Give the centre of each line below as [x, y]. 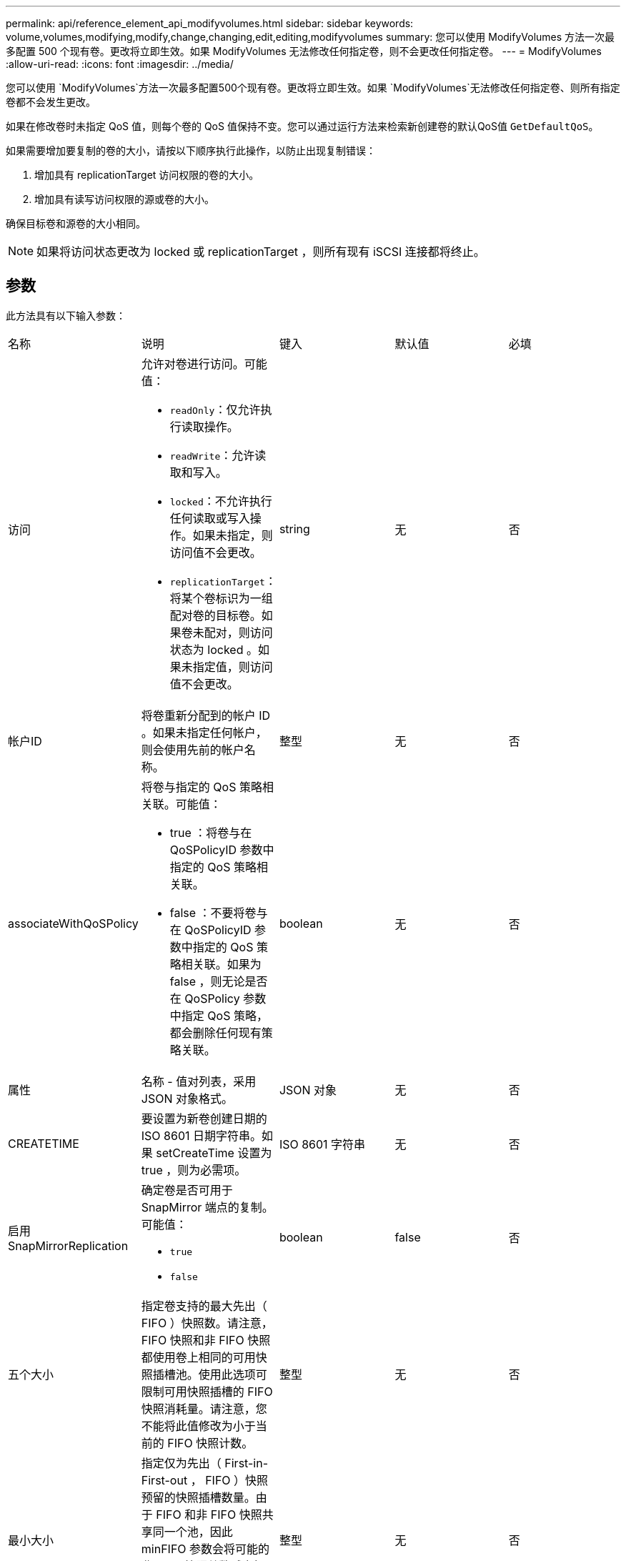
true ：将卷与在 [211, 832]
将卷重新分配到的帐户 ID [206, 715]
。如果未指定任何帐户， [204, 732]
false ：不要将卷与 [219, 912]
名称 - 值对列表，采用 [199, 1081]
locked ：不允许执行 [221, 501]
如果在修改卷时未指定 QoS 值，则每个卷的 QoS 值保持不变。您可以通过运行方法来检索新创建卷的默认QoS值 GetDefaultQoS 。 [302, 126]
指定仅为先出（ [181, 1463]
